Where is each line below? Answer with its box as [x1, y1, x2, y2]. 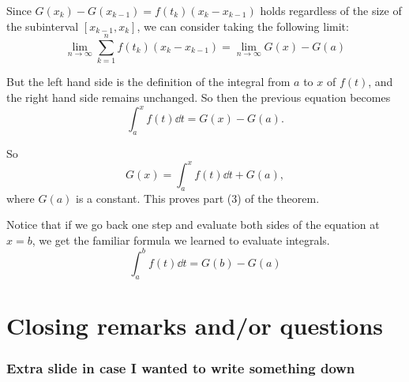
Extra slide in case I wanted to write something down [6, 358, 355, 378]
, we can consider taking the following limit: [137, 17, 349, 34]
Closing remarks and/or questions [6, 309, 384, 341]
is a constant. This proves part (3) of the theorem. [76, 189, 320, 206]
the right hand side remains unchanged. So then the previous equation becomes [6, 88, 391, 105]
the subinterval [6, 17, 79, 34]
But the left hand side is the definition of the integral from [6, 73, 291, 90]
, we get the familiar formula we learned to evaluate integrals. [32, 231, 330, 248]
